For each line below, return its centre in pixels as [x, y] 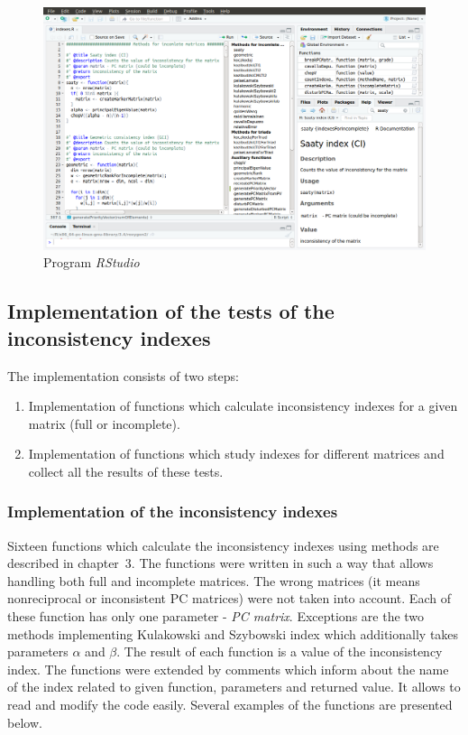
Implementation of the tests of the [171, 311]
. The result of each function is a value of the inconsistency [280, 651]
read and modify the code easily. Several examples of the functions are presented [230, 705]
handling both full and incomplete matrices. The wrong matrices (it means [214, 580]
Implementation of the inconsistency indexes [173, 512]
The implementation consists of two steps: [124, 375]
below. [25, 722]
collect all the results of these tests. [126, 471]
